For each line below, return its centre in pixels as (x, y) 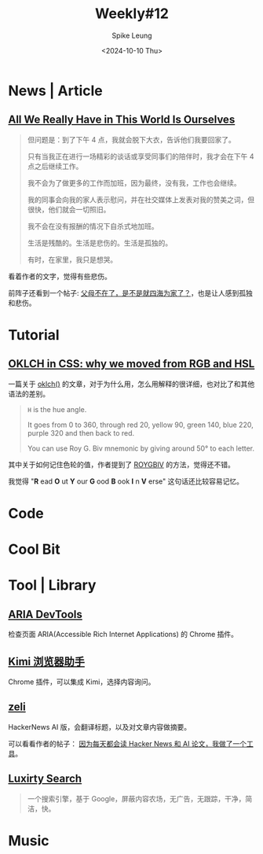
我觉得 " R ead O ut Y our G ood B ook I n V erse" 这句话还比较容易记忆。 (126, 481)
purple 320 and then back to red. (81, 433)
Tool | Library (52, 585)
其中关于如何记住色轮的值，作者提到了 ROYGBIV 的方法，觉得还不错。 (122, 464)
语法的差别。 (29, 393)
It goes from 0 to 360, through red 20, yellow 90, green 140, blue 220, (140, 425)
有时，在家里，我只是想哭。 (72, 260)
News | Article (56, 90)
